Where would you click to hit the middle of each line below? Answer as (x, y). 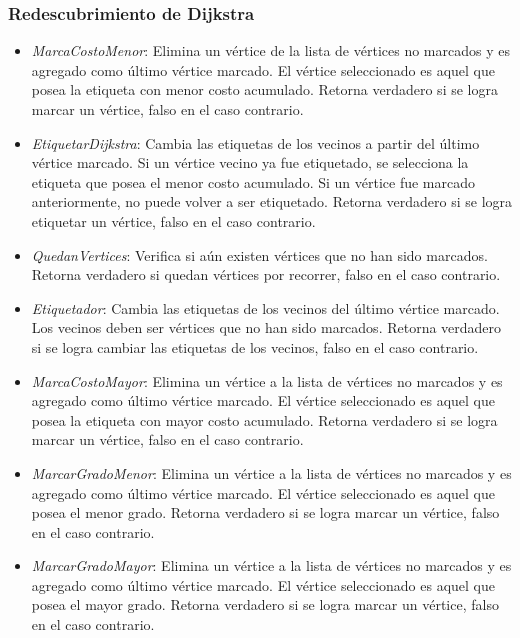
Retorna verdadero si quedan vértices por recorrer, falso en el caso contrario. (266, 274)
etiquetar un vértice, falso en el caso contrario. (173, 220)
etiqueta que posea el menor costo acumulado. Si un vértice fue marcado (253, 181)
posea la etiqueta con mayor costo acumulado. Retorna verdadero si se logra (264, 419)
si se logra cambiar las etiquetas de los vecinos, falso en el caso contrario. (255, 346)
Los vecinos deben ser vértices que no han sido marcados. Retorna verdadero (266, 327)
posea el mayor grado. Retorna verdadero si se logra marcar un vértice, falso (265, 604)
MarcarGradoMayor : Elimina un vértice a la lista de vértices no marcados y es (271, 565)
